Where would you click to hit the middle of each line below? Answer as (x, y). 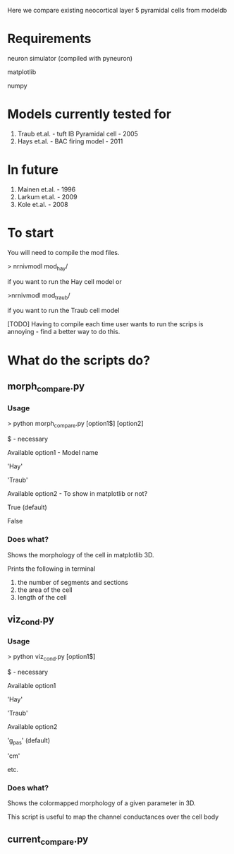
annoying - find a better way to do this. (64, 332)
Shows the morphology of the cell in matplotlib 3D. (81, 554)
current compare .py (48, 840)
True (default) (27, 507)
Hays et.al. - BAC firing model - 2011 (70, 141)
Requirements (49, 39)
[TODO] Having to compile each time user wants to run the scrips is (105, 324)
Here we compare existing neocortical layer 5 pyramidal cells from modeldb (117, 10)
